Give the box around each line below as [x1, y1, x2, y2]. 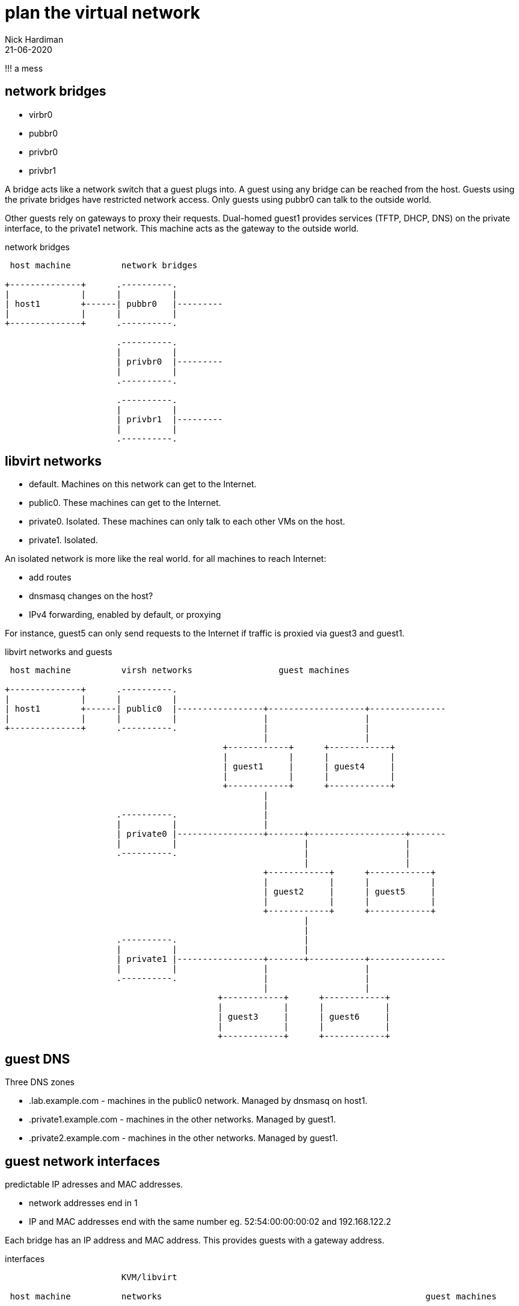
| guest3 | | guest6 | [218, 1012, 390, 1022]
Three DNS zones [5, 1077, 75, 1088]
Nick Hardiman [5, 34, 64, 45]
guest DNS [5, 1051, 70, 1067]
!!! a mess [5, 63, 43, 73]
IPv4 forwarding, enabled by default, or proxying [29, 609, 221, 620]
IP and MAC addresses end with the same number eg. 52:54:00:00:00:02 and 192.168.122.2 [29, 1216, 392, 1227]
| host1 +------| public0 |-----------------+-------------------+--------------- [5, 704, 446, 714]
